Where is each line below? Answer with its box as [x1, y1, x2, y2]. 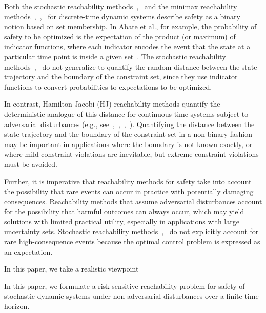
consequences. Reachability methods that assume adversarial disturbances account [4, 196, 262, 206]
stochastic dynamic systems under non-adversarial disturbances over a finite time [4, 290, 259, 301]
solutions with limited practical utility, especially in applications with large [4, 216, 239, 226]
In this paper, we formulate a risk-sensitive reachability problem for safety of [4, 280, 245, 291]
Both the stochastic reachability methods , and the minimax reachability [4, 1, 237, 11]
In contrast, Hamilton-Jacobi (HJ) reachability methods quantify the [4, 98, 220, 109]
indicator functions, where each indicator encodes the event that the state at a [4, 41, 251, 52]
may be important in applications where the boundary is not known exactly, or [4, 138, 253, 149]
